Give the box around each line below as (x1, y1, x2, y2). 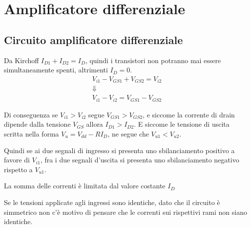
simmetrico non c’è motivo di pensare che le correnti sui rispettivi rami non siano (4, 206, 247, 217)
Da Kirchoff (4, 55, 39, 65)
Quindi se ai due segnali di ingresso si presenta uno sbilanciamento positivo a (4, 145, 235, 155)
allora (86, 119, 103, 129)
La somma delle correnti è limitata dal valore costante (4, 181, 166, 191)
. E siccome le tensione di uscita (134, 119, 230, 129)
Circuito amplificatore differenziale (4, 32, 183, 47)
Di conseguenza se (4, 109, 58, 119)
